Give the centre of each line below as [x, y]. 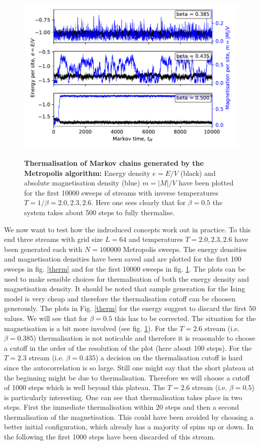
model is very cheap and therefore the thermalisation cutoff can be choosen [120, 298]
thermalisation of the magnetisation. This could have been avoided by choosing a [129, 417]
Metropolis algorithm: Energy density [87, 173]
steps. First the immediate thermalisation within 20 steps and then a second [122, 407]
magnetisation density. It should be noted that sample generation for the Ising [125, 289]
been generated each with [43, 249]
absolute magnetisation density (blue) [82, 183]
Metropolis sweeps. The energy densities [185, 249]
